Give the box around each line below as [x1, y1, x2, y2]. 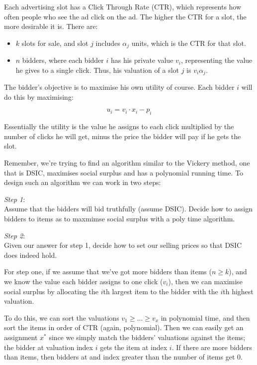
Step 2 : [4, 230, 25, 240]
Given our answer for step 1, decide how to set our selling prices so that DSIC [4, 240, 242, 250]
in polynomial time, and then [161, 312, 250, 323]
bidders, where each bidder [22, 55, 104, 65]
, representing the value [181, 55, 253, 65]
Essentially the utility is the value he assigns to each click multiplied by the [4, 121, 234, 132]
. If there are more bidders [171, 342, 252, 352]
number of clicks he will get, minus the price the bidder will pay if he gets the [4, 131, 241, 141]
